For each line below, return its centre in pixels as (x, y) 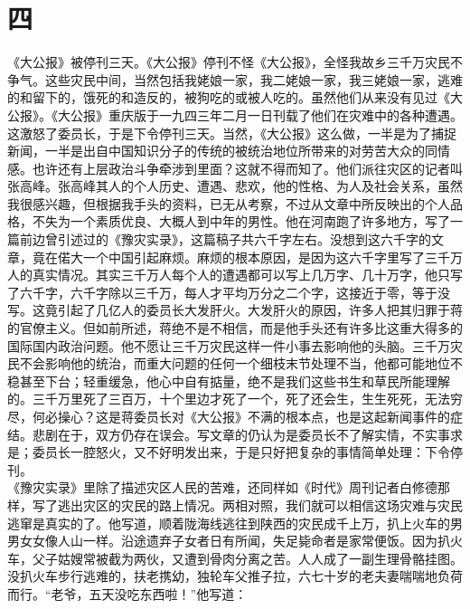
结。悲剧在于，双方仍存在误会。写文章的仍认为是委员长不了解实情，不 (216, 434)
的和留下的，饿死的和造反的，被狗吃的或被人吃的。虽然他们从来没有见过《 (229, 97)
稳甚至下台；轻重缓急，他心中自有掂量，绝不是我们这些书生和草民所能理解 (229, 381)
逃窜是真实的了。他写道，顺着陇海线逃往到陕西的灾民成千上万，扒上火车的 (229, 523)
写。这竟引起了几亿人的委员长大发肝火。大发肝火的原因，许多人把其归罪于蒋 (235, 310)
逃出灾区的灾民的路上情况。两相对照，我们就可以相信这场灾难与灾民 (260, 504)
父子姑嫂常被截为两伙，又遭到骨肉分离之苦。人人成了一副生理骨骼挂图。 (247, 558)
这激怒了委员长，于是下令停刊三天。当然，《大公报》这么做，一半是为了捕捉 (232, 133)
